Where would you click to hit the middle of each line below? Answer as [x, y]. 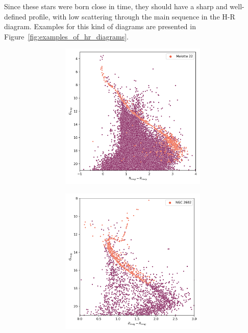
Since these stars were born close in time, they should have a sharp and [116, 6]
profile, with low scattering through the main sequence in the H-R [132, 16]
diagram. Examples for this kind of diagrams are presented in [100, 26]
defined [15, 16]
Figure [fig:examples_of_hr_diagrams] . [66, 36]
